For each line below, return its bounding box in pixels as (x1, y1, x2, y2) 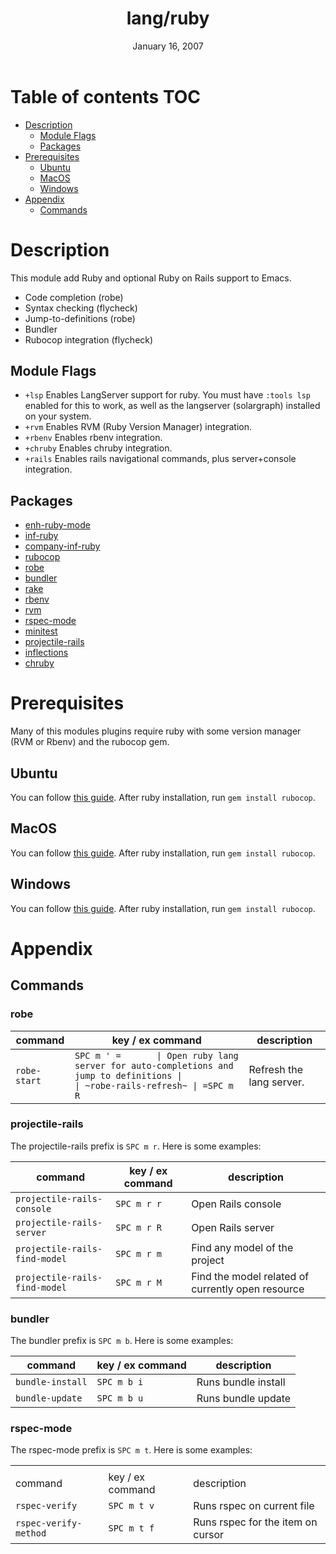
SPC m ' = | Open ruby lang (74, 1050, 239, 1061)
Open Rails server (191, 1220, 275, 1234)
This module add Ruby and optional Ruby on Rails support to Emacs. (10, 272, 292, 284)
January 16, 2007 (132, 40, 204, 52)
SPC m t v (108, 1500, 155, 1512)
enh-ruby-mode (24, 519, 91, 531)
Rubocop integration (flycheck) (24, 333, 154, 346)
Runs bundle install (196, 1375, 286, 1389)
